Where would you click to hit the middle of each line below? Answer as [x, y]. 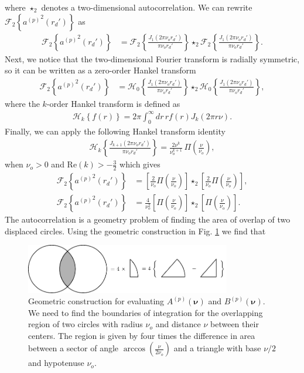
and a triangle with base [217, 348]
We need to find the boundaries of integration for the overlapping [146, 312]
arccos [134, 349]
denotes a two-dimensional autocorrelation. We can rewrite [147, 7]
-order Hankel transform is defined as [113, 103]
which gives [140, 164]
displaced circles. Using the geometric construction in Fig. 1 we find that [135, 231]
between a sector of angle [74, 348]
